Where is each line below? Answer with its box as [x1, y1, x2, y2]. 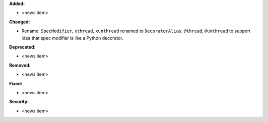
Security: [9, 99, 29, 105]
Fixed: [9, 80, 22, 86]
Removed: [9, 62, 31, 68]
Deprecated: [9, 44, 36, 50]
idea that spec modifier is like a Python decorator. [21, 35, 124, 41]
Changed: [9, 19, 30, 25]
